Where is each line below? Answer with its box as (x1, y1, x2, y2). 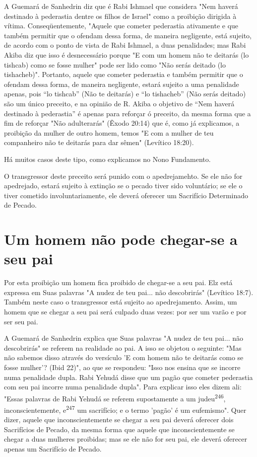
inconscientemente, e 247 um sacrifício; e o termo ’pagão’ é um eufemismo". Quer (4, 403, 247, 415)
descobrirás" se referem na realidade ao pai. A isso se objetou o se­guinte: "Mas (4, 342, 242, 353)
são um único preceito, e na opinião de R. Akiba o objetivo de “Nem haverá (4, 98, 235, 108)
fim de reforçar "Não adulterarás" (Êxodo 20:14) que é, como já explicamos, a (4, 118, 240, 128)
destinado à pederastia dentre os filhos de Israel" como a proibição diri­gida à (4, 10, 237, 21)
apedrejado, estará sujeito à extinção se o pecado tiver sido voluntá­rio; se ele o (4, 180, 243, 191)
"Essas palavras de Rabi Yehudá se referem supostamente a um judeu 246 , (4, 391, 226, 403)
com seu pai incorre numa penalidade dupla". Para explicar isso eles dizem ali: (4, 381, 242, 392)
